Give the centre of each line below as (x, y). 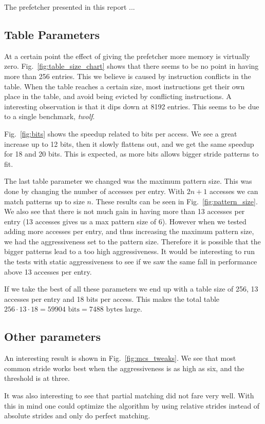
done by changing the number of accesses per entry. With (94, 191)
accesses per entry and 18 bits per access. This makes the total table (112, 298)
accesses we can (234, 191)
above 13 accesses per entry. (48, 271)
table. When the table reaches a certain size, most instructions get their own (125, 86)
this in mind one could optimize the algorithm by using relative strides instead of (132, 405)
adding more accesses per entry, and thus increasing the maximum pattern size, (129, 231)
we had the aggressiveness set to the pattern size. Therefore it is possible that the (132, 241)
